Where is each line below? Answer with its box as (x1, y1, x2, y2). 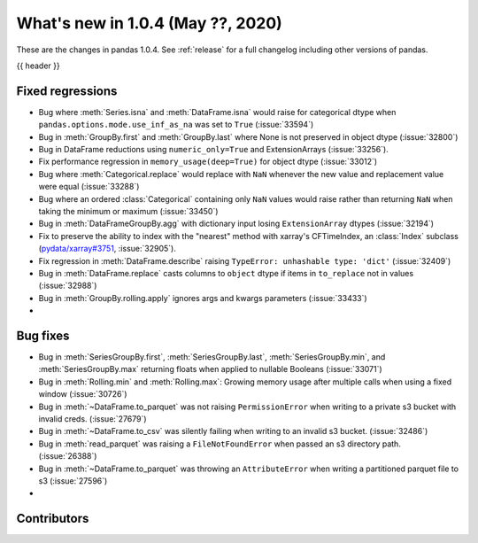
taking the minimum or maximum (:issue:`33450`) (38, 206, 219, 216)
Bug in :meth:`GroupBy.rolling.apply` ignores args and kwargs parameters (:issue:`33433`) (38, 292, 367, 303)
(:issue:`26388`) (38, 451, 97, 462)
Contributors (16, 511, 89, 526)
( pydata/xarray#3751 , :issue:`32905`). (38, 244, 176, 254)
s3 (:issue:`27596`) (38, 475, 108, 486)
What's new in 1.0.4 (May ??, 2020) (16, 13, 282, 33)
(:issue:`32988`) (38, 280, 97, 291)
